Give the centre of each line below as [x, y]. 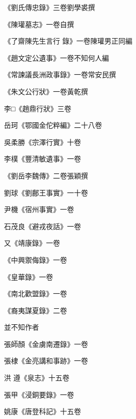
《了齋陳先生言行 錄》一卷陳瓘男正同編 [68, 41]
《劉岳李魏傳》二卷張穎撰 [46, 175]
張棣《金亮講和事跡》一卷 [46, 361]
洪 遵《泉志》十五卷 [37, 378]
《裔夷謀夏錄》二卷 [35, 310]
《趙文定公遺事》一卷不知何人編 [56, 57]
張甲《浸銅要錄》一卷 [39, 394]
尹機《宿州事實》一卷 [39, 209]
